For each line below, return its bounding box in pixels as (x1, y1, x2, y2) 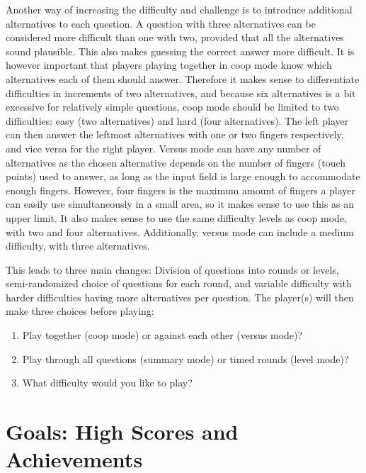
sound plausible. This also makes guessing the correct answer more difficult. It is (6, 43, 355, 58)
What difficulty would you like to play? (22, 375, 193, 390)
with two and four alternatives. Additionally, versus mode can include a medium (6, 224, 354, 239)
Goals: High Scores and (6, 417, 239, 446)
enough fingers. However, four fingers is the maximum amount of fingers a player (6, 182, 356, 197)
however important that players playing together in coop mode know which (6, 57, 332, 72)
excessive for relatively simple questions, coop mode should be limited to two (6, 99, 339, 114)
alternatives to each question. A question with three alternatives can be (6, 16, 316, 30)
